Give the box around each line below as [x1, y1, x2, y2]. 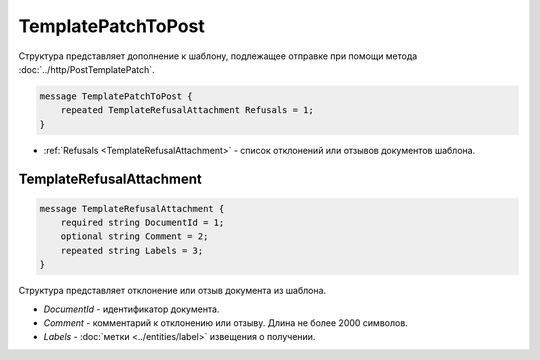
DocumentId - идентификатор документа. [43, 303, 220, 315]
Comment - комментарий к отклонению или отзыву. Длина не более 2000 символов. [43, 317, 409, 329]
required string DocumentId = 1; [60, 217, 225, 229]
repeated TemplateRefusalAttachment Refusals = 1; [60, 105, 314, 116]
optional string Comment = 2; [60, 231, 209, 242]
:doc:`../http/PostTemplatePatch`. [18, 63, 155, 75]
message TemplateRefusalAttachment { [39, 203, 225, 214]
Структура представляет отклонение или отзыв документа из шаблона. [18, 285, 327, 297]
